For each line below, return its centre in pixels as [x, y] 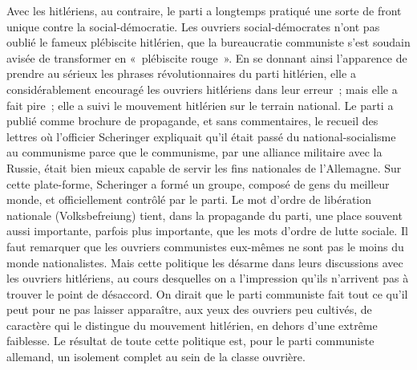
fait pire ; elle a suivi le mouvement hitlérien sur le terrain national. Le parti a [200, 105]
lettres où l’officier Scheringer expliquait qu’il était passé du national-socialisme [201, 136]
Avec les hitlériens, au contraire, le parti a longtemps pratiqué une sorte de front [204, 10]
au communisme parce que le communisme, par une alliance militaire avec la [194, 152]
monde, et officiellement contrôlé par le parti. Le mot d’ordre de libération [189, 199]
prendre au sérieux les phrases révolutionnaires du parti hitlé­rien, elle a [181, 73]
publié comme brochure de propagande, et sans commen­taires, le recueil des [192, 121]
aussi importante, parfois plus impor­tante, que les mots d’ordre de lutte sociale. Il [207, 231]
